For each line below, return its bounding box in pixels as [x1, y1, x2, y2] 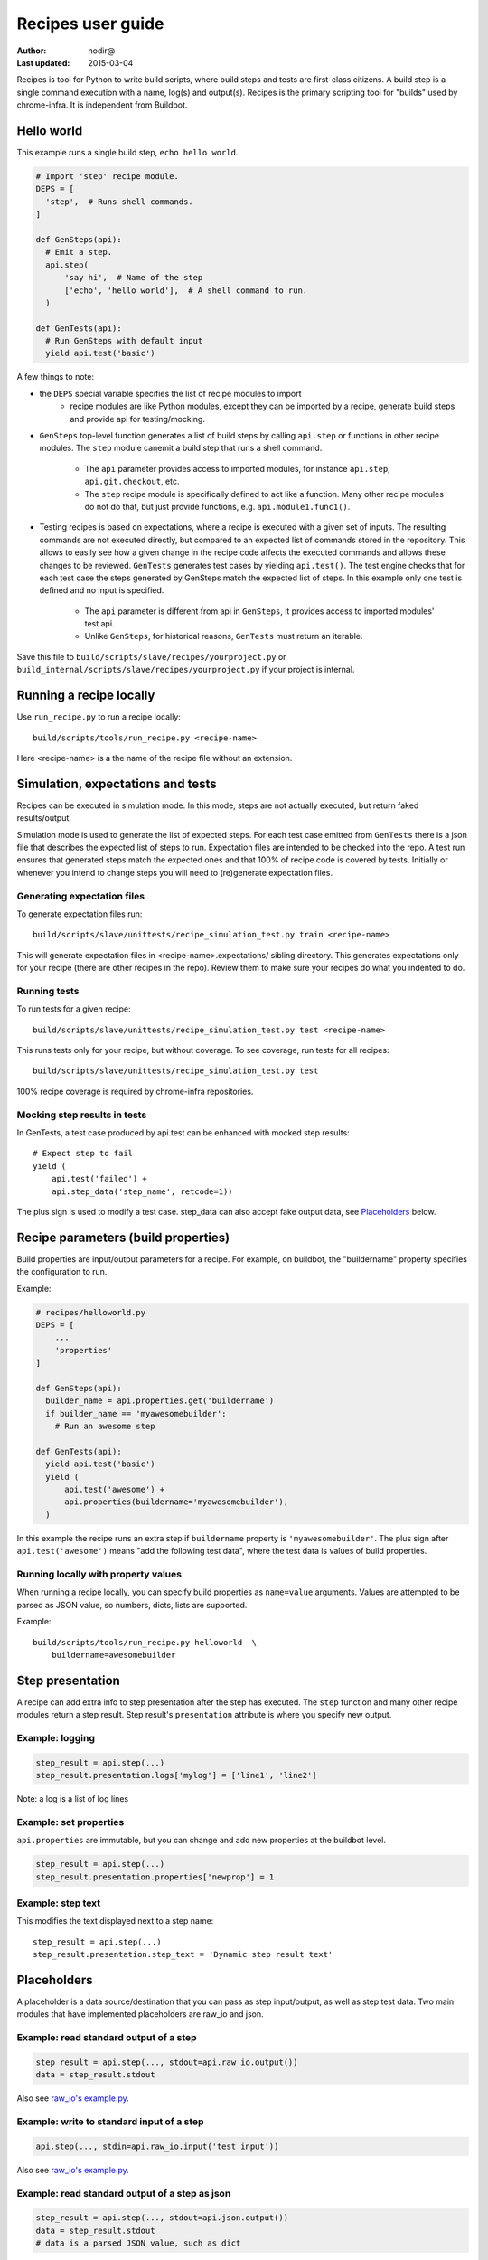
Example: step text [16, 1897, 101, 1909]
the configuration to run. [16, 1267, 108, 1277]
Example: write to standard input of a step [16, 2115, 204, 2128]
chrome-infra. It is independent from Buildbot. [16, 99, 188, 110]
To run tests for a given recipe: [16, 1003, 131, 1014]
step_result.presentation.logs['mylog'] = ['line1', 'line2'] [35, 1770, 317, 1781]
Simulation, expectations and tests [16, 776, 217, 791]
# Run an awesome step [54, 1421, 155, 1432]
